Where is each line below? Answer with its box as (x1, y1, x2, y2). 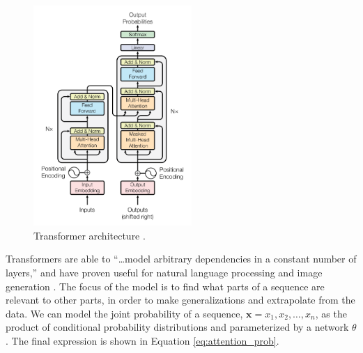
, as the (315, 306, 347, 320)
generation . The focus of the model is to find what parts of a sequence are (6, 279, 325, 293)
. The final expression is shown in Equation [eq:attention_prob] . (6, 334, 279, 348)
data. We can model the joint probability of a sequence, (6, 306, 243, 320)
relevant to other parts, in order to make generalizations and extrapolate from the (6, 292, 355, 307)
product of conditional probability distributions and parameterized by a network (6, 320, 349, 334)
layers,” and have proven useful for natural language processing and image (6, 265, 323, 280)
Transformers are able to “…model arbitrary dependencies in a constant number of (6, 251, 357, 266)
